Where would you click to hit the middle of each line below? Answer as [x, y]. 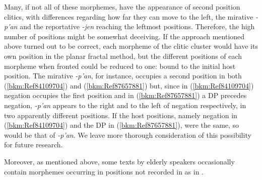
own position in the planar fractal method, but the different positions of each [123, 56]
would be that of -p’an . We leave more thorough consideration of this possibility [128, 134]
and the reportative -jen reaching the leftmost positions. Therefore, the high [137, 26]
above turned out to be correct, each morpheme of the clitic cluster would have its [131, 46]
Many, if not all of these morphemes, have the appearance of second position [122, 7]
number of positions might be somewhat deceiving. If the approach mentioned [124, 36]
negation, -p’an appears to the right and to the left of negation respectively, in [125, 105]
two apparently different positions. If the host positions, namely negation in [121, 115]
